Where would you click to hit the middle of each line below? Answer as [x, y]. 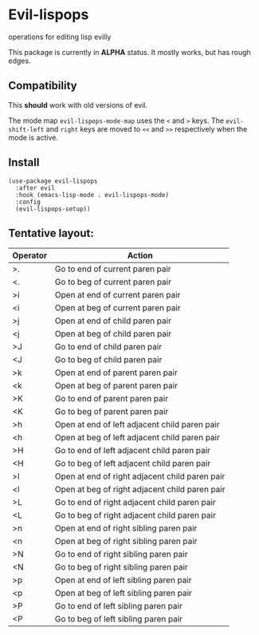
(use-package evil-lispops [53, 181]
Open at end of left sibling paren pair [124, 580]
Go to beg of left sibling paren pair [119, 619]
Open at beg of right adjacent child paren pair [140, 490]
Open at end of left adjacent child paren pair [137, 424]
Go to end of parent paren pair [112, 399]
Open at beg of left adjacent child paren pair [137, 438]
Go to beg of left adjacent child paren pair [133, 463]
